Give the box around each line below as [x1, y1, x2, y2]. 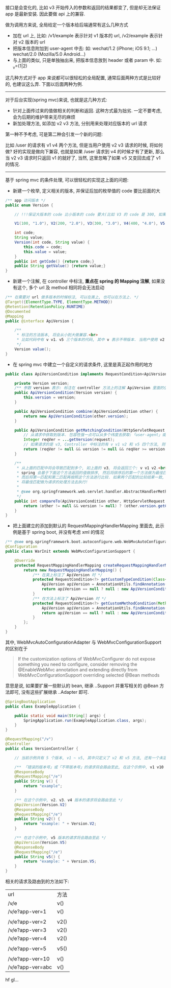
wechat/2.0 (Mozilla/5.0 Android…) [12, 51, 86, 57]
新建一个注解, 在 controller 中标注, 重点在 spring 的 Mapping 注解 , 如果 [12, 278, 161, 285]
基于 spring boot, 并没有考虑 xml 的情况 [21, 529, 104, 535]
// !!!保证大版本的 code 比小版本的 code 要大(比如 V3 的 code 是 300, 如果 [14, 211, 166, 217]
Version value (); [14, 346, 51, 351]
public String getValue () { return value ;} [14, 264, 106, 269]
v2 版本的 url [18, 39, 46, 45]
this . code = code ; [23, 244, 63, 249]
